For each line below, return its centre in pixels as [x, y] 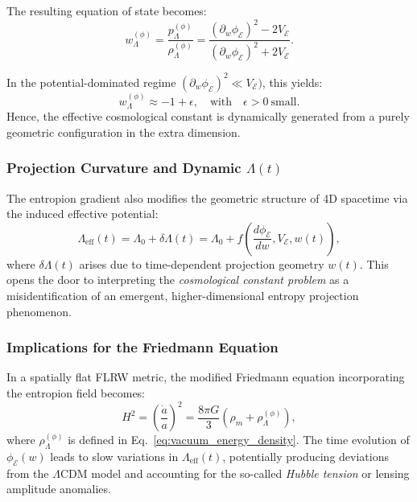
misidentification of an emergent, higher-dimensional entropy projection [183, 295]
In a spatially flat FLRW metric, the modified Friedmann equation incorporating [206, 377]
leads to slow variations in [114, 456]
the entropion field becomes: [76, 392]
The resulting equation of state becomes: [107, 10]
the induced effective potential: [83, 214]
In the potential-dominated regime [91, 82]
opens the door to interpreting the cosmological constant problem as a [178, 280]
